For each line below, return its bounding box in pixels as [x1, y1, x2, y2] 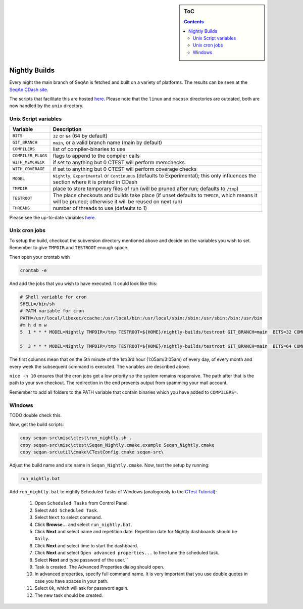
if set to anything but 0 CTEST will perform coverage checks [53, 165, 197, 172]
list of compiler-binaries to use [53, 146, 126, 153]
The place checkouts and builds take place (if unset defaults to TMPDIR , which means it [53, 192, 258, 199]
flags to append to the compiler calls [53, 152, 140, 159]
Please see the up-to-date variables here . [9, 214, 96, 220]
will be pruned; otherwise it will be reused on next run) [53, 198, 183, 205]
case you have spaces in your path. [34, 578, 109, 584]
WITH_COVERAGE [12, 166, 45, 172]
